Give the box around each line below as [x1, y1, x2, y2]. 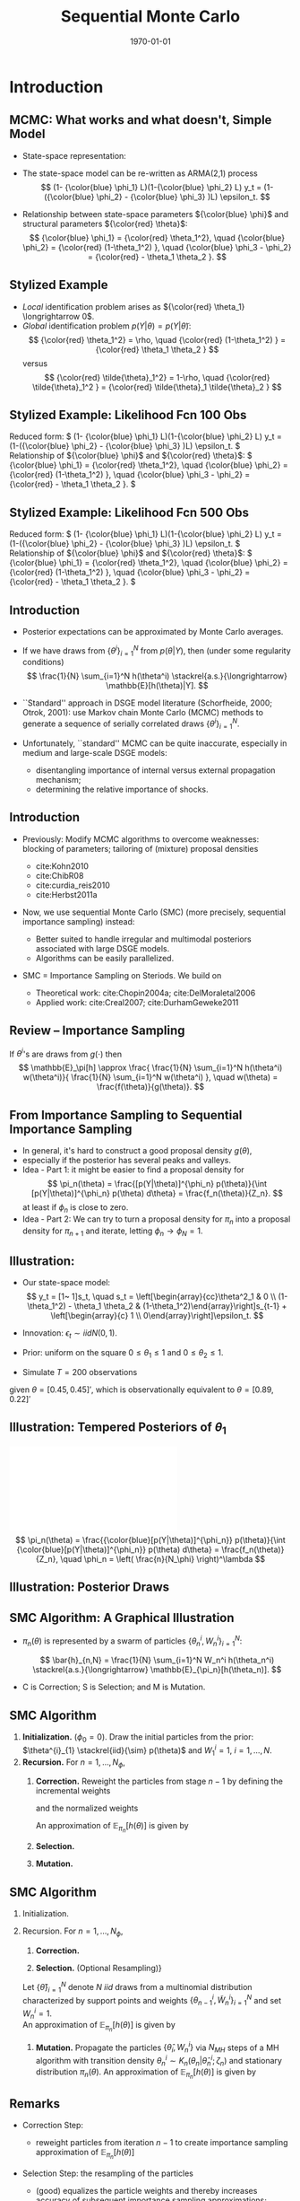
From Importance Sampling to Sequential [9, 1107, 243, 1123]
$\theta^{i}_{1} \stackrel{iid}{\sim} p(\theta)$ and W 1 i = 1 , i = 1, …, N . [21, 1743, 272, 1758]
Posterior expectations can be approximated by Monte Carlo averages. [21, 627, 284, 636]
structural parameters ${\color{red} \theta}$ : [21, 218, 188, 229]
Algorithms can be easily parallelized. [35, 952, 175, 963]
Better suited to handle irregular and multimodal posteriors [35, 934, 253, 944]
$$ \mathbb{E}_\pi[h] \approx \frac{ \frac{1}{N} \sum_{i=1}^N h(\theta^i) [18, 1062, 283, 1074]
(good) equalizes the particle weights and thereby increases [35, 2185, 258, 2196]
